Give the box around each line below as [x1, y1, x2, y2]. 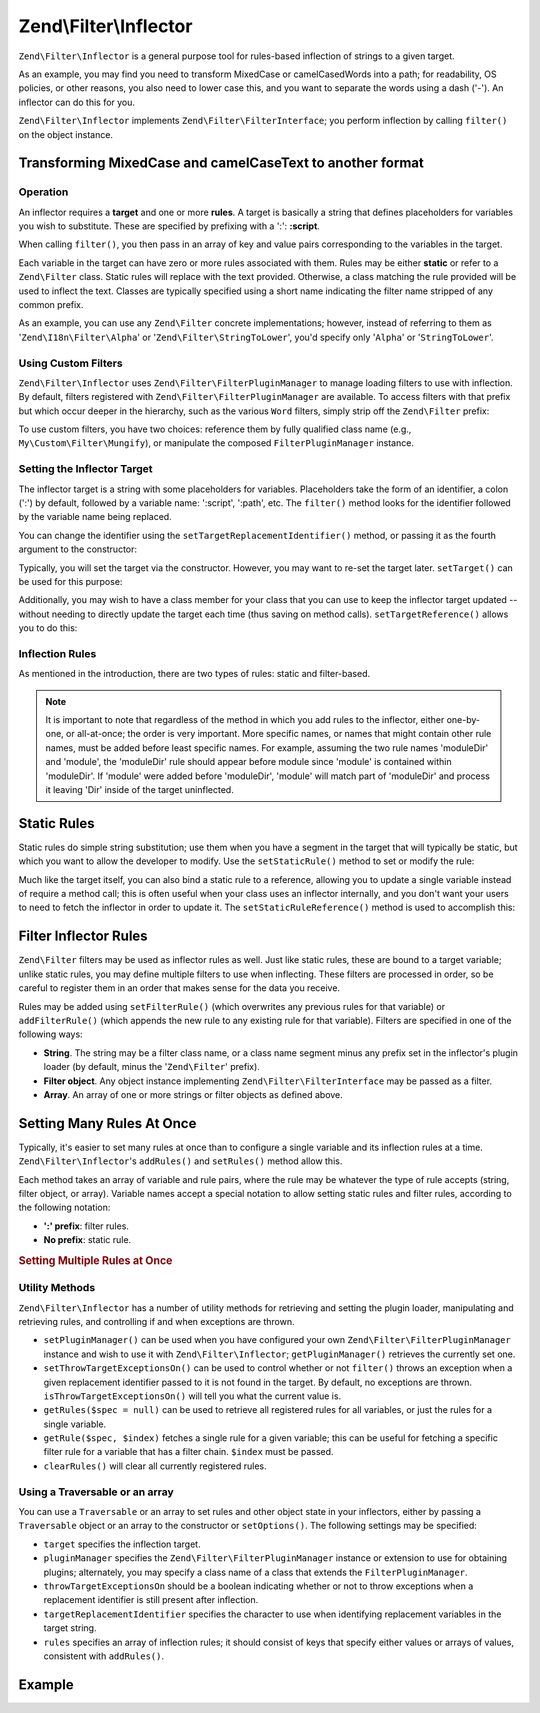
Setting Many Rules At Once [18, 1115, 197, 1132]
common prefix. [18, 299, 84, 310]
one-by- [446, 714, 480, 726]
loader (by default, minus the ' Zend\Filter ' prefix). [43, 1061, 260, 1073]
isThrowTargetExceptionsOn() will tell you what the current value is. [43, 1390, 342, 1402]
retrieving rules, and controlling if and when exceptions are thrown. [18, 1315, 295, 1327]
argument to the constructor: [18, 543, 138, 555]
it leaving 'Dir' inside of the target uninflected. [45, 784, 234, 796]
